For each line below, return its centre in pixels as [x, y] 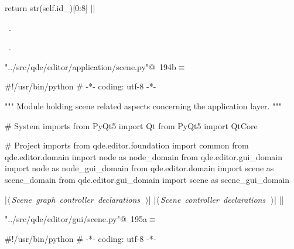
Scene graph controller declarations [76, 199]
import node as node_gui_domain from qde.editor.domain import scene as [139, 168]
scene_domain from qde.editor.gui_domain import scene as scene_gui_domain [147, 179]
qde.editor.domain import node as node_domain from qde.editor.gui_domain [143, 156]
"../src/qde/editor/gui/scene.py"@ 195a [76, 219]
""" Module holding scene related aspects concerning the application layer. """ [143, 106]
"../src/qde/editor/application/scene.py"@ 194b [90, 66]
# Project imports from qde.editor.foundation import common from [127, 145]
